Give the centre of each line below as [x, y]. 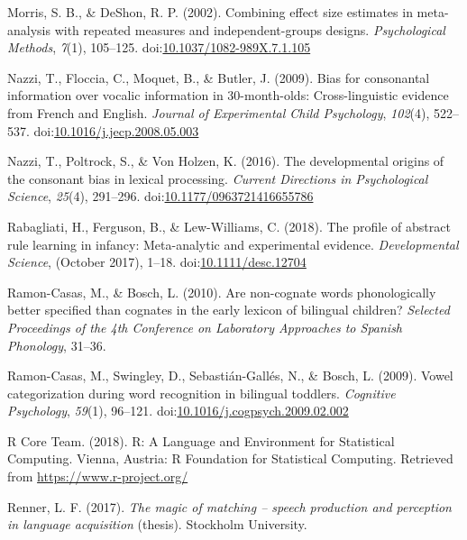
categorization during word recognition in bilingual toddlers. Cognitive [201, 393]
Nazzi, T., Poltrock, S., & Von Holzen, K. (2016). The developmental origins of [226, 161]
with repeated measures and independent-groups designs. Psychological [250, 29]
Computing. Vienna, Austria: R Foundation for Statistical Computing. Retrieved [230, 458]
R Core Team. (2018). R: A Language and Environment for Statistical [201, 440]
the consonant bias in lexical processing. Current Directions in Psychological [218, 178]
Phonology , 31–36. [57, 345]
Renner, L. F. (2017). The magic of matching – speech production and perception [229, 506]
